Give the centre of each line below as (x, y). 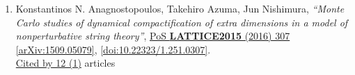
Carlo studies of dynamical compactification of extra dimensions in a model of (182, 22)
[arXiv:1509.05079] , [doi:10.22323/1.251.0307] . (113, 49)
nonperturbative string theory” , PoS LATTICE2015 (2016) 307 (153, 36)
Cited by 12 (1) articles (65, 63)
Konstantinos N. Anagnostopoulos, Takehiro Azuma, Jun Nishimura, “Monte (180, 8)
